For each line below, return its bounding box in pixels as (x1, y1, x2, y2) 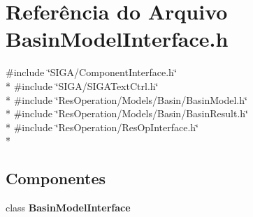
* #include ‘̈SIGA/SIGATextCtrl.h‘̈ (6, 78, 159, 93)
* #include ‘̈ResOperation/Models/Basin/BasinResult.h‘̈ (6, 106, 248, 121)
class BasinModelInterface (6, 200, 131, 215)
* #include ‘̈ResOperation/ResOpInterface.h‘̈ (6, 119, 198, 134)
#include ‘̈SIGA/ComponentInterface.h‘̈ (6, 65, 177, 80)
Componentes (6, 167, 106, 189)
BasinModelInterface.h (6, 24, 229, 53)
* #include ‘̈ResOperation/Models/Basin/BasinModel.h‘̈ (6, 92, 247, 107)
